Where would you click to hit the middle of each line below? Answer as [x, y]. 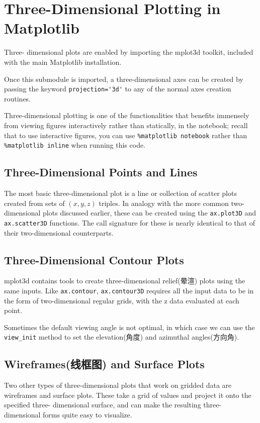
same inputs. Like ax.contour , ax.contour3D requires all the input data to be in [129, 290]
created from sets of [34, 203]
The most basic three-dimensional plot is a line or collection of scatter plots [120, 193]
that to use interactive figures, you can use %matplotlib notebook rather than [126, 135]
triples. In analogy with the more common [164, 203]
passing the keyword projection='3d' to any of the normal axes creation [118, 89]
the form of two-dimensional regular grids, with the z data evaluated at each [122, 300]
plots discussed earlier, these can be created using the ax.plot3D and [150, 213]
